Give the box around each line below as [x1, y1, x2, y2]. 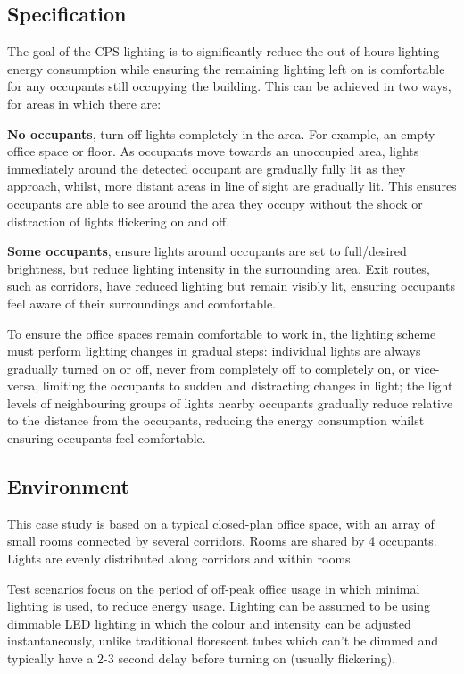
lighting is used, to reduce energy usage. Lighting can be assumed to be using [7, 596, 430, 615]
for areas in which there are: [7, 94, 162, 112]
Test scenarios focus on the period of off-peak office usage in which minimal [7, 579, 420, 597]
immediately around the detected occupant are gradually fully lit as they [7, 159, 406, 177]
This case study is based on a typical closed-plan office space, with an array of [7, 514, 435, 532]
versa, [7, 376, 39, 395]
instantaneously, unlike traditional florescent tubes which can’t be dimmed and [7, 631, 439, 650]
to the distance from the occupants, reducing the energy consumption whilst [7, 411, 425, 430]
